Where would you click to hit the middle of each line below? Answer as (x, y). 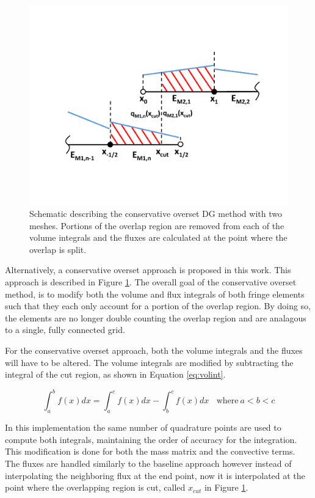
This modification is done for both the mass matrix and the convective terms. (150, 451)
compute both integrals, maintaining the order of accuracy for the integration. (151, 439)
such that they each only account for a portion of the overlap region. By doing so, (158, 306)
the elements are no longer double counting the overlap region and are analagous (156, 317)
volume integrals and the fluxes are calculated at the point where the (158, 237)
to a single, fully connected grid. (65, 330)
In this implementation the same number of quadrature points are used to (143, 427)
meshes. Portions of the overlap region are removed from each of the (157, 225)
